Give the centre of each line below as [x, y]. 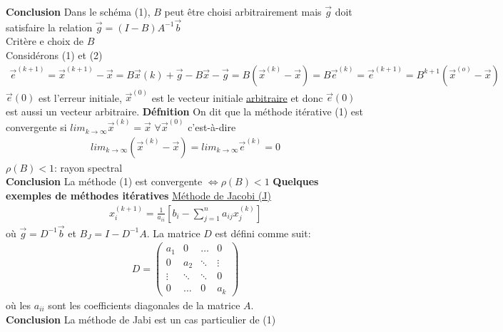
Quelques [296, 181]
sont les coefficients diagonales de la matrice [144, 305]
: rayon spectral [88, 167]
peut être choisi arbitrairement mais [243, 11]
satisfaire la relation [49, 27]
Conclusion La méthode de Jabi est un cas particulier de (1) [141, 319]
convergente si [36, 127]
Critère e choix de [45, 41]
